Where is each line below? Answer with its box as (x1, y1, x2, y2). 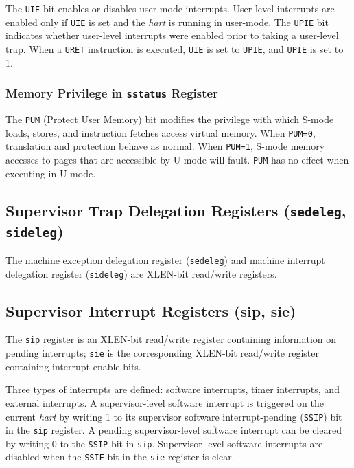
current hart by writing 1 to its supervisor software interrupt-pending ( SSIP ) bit (5, 409, 342, 423)
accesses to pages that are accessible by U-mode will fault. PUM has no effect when (5, 152, 349, 166)
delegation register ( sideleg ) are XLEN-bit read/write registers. (5, 266, 277, 280)
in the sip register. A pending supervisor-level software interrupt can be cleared (5, 423, 342, 437)
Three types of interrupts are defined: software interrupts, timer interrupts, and (5, 382, 340, 397)
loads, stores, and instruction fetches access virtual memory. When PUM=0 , (5, 125, 316, 140)
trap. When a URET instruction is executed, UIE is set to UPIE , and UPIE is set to (5, 41, 344, 56)
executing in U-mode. (5, 166, 96, 180)
